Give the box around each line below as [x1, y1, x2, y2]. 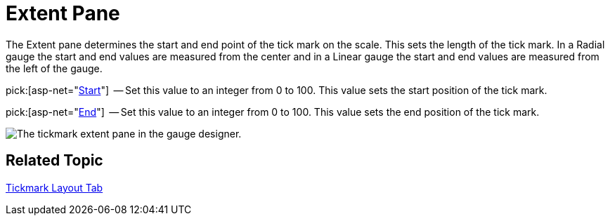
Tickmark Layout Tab [6, 181, 103, 194]
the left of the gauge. [6, 62, 103, 74]
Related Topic [6, 152, 103, 170]
